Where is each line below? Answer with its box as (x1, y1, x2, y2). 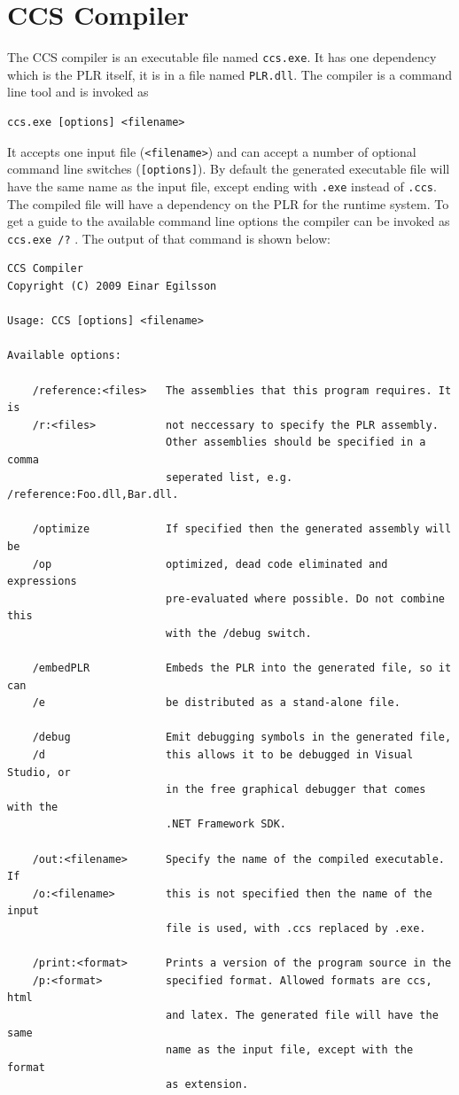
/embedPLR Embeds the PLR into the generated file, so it (32, 662, 452, 675)
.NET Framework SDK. (165, 818, 287, 831)
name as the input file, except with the (165, 1044, 414, 1057)
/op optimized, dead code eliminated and (32, 557, 388, 571)
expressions (7, 575, 77, 588)
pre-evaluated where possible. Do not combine (165, 592, 445, 605)
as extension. (165, 1078, 249, 1091)
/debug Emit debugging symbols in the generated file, (32, 731, 452, 744)
